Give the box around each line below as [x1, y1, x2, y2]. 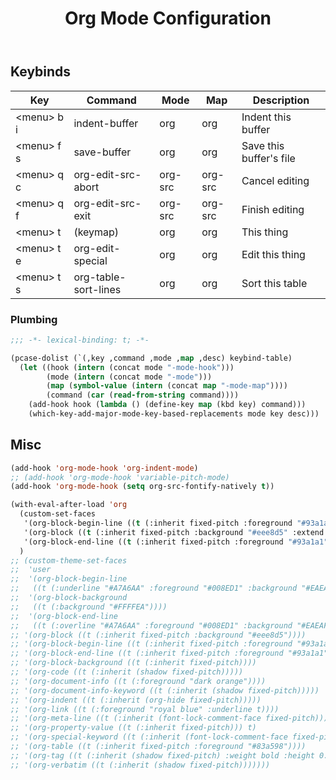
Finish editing [241, 202, 305, 216]
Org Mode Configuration [64, 7, 272, 30]
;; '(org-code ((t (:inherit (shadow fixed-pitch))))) [10, 667, 244, 677]
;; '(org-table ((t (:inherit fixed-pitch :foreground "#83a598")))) [10, 742, 307, 752]
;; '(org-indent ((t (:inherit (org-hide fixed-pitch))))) [10, 695, 262, 705]
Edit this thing [241, 247, 306, 261]
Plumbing [10, 312, 58, 326]
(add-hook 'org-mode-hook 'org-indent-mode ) [10, 463, 199, 473]
